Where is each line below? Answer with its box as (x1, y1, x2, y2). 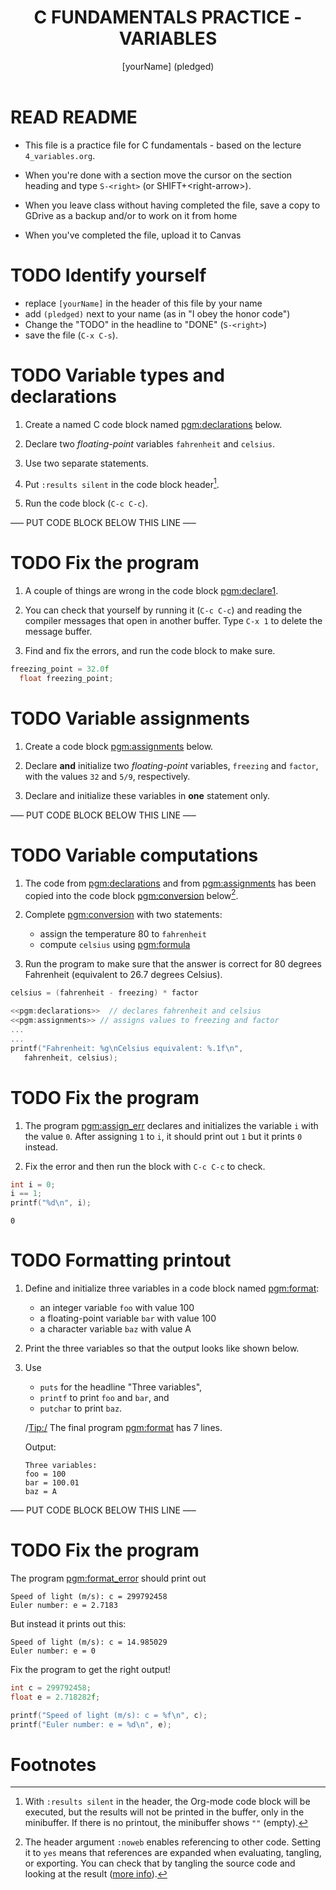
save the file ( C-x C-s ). (24, 329, 118, 341)
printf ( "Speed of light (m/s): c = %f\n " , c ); (10, 1710, 208, 1720)
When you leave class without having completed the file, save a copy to (24, 199, 321, 211)
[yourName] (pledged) (121, 60, 215, 72)
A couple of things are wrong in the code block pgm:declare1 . (24, 585, 279, 597)
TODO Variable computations (10, 844, 259, 867)
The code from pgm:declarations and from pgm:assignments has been (24, 877, 317, 889)
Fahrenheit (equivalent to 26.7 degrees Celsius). (24, 969, 223, 981)
